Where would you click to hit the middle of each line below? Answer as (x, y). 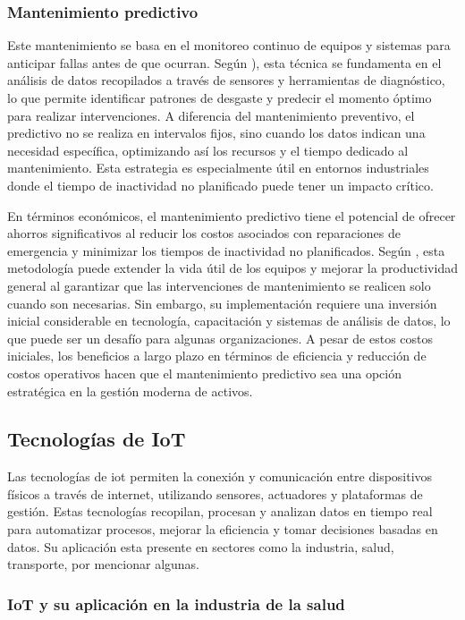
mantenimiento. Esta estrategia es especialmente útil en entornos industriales (218, 168)
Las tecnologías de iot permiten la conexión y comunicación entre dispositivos (220, 476)
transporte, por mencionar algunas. (104, 564)
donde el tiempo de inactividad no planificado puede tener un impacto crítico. (220, 185)
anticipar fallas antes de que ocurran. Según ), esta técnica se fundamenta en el (224, 62)
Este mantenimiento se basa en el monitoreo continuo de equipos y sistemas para (229, 45)
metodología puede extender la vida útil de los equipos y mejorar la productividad (232, 268)
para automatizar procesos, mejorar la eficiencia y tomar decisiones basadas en (223, 529)
